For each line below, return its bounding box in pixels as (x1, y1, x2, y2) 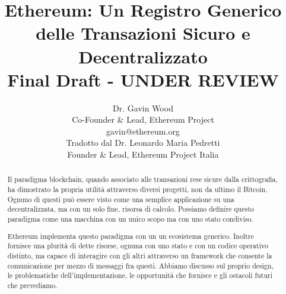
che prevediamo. (7, 280, 58, 290)
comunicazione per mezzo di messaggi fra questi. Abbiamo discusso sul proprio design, (7, 260, 274, 270)
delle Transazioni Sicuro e (36, 21, 250, 45)
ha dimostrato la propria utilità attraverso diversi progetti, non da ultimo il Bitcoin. (7, 184, 268, 194)
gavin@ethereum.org (106, 124, 180, 137)
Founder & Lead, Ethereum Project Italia (67, 148, 219, 161)
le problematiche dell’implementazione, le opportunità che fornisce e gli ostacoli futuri (7, 270, 272, 280)
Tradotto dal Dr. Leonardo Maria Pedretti (66, 136, 220, 149)
